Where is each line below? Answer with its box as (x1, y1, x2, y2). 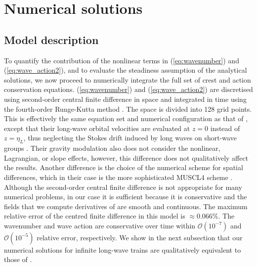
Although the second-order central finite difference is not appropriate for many (4, 181, 242, 192)
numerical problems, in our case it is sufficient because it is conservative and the (4, 191, 247, 202)
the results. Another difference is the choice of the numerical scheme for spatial (4, 162, 243, 173)
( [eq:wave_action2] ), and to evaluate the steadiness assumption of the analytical (4, 65, 247, 75)
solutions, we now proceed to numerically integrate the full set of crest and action (4, 74, 251, 85)
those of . (4, 254, 32, 265)
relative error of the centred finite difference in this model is (4, 211, 185, 221)
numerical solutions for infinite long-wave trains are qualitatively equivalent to (4, 244, 241, 255)
